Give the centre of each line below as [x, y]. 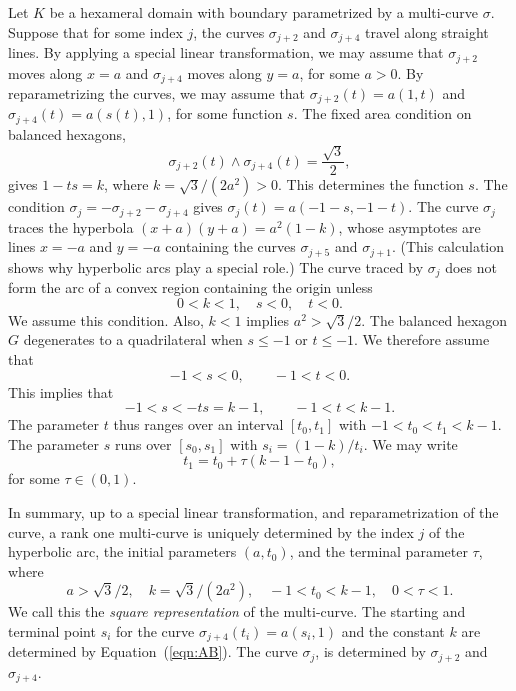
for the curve [155, 630]
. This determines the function [371, 184]
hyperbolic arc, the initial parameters [122, 551]
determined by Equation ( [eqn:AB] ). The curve [153, 651]
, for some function [225, 113]
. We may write [410, 443]
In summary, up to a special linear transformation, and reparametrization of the [253, 512]
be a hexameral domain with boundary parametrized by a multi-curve [264, 12]
